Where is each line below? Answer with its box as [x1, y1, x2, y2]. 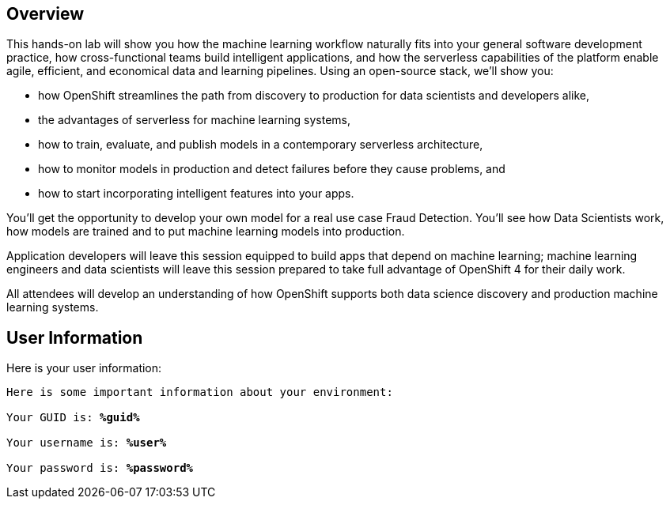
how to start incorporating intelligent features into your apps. [38, 187, 354, 201]
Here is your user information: [6, 361, 162, 375]
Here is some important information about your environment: [6, 386, 393, 399]
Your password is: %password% [6, 462, 194, 475]
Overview [6, 4, 85, 24]
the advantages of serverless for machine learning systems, [38, 113, 351, 127]
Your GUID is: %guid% [6, 411, 140, 424]
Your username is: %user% [6, 436, 167, 450]
